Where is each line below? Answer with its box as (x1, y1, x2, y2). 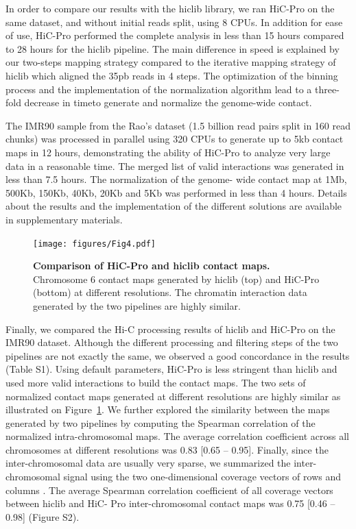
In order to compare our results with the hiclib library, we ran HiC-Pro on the (5, 1, 335, 15)
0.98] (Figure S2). (5, 509, 80, 524)
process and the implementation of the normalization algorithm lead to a (5, 82, 312, 96)
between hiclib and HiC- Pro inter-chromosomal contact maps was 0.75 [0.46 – (5, 496, 335, 510)
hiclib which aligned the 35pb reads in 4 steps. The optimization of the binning (5, 68, 338, 82)
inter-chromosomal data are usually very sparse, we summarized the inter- (5, 456, 317, 470)
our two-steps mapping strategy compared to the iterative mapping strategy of (5, 55, 336, 69)
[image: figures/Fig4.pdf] (33, 238, 156, 249)
